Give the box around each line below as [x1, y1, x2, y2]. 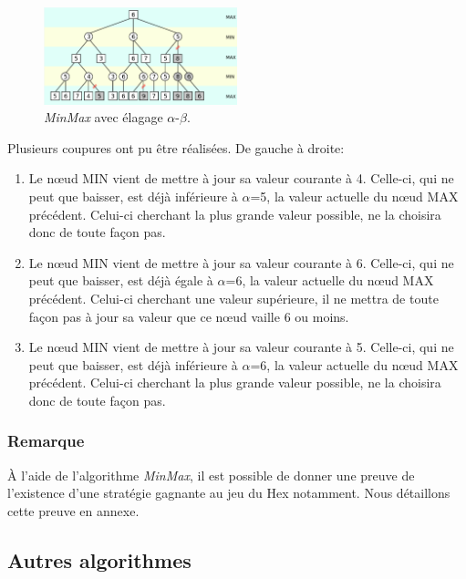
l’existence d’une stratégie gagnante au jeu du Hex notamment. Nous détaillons [7, 483, 450, 502]
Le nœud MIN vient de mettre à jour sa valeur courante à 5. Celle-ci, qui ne [28, 337, 454, 357]
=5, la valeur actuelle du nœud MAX [250, 186, 459, 205]
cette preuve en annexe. [7, 501, 140, 520]
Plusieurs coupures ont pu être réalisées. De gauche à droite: [7, 138, 345, 157]
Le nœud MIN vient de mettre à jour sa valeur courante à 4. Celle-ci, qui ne [28, 169, 454, 188]
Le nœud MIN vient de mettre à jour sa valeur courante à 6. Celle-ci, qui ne [28, 253, 454, 272]
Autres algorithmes [7, 545, 192, 574]
